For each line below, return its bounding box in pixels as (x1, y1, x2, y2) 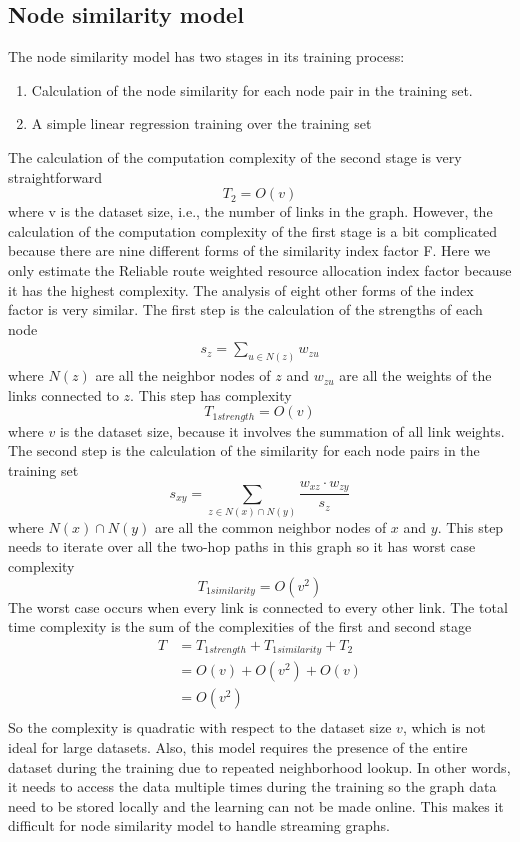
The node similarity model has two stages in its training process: (8, 46, 405, 67)
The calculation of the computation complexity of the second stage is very (8, 146, 462, 167)
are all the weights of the (339, 365, 492, 386)
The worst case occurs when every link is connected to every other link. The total (8, 596, 508, 617)
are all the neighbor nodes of (95, 365, 271, 386)
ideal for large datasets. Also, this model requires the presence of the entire (8, 737, 468, 757)
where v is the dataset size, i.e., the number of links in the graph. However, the (8, 201, 493, 222)
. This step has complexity (130, 384, 292, 405)
